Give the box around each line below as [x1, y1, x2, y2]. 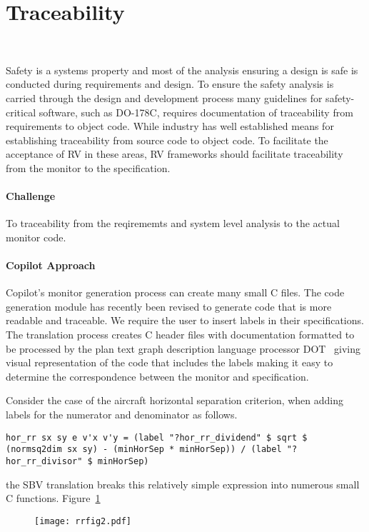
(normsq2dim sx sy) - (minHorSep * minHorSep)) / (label [6, 444, 282, 455]
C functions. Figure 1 [6, 491, 101, 506]
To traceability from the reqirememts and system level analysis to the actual [6, 216, 340, 231]
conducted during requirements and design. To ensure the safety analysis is [6, 76, 334, 91]
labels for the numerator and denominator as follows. [6, 407, 238, 421]
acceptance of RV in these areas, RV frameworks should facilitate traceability [6, 146, 343, 161]
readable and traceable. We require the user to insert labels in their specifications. [6, 313, 364, 328]
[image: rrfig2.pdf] [34, 516, 132, 526]
